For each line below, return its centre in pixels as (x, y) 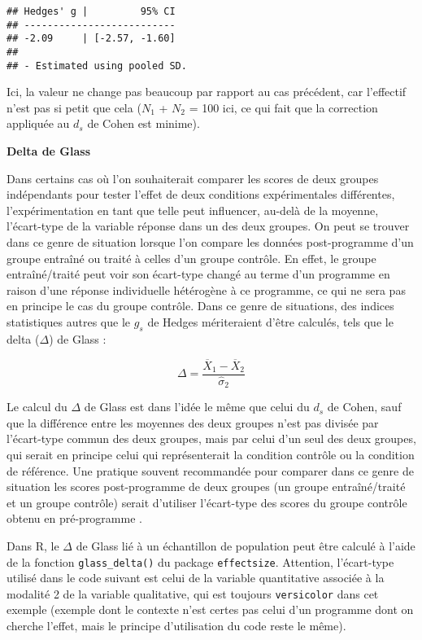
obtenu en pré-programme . (74, 518)
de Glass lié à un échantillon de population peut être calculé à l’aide (246, 545)
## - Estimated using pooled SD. (97, 66)
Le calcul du (37, 407)
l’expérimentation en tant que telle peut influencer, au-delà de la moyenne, (193, 210)
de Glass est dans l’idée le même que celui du (197, 407)
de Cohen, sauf (364, 407)
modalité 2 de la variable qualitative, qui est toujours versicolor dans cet (193, 593)
